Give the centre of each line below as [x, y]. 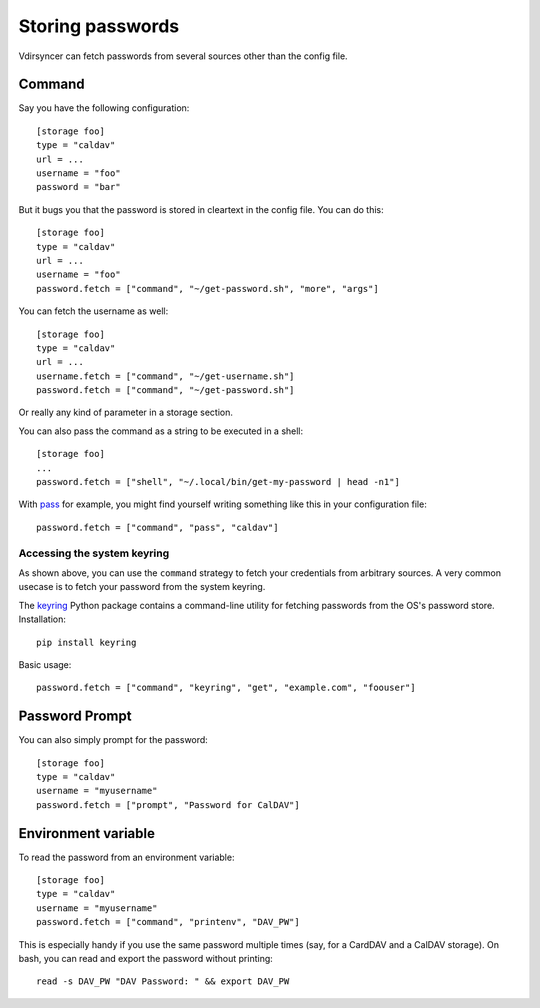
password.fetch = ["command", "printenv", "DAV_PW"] [168, 922]
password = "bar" [78, 187]
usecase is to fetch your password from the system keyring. [142, 587]
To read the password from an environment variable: [126, 857]
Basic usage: [45, 664]
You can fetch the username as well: [93, 311]
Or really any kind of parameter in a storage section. [126, 412]
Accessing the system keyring [94, 553]
